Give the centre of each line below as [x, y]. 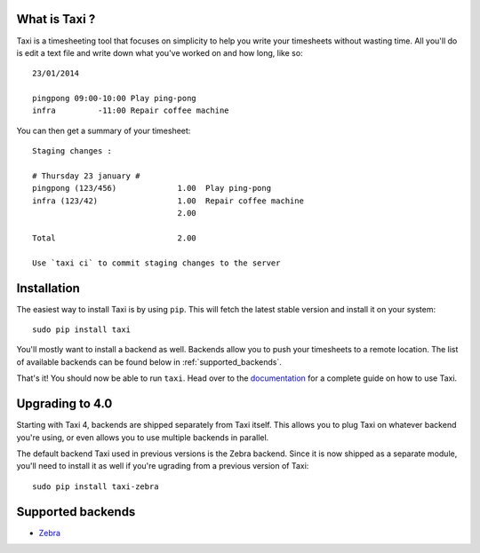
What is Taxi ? [56, 19]
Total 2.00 [115, 238]
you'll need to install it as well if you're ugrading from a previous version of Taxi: [163, 466]
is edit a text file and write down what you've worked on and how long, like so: [160, 52]
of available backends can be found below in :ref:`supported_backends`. [149, 362]
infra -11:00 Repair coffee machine [131, 111]
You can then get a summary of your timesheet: [104, 130]
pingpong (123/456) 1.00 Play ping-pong [152, 188]
